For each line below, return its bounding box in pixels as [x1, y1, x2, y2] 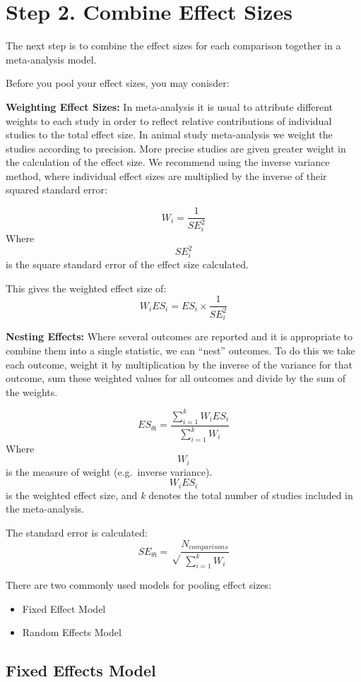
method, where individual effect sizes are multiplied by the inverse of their [6, 168, 327, 183]
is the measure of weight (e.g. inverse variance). [6, 464, 213, 479]
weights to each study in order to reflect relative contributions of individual [6, 113, 332, 128]
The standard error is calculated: [6, 525, 148, 540]
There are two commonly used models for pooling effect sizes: [6, 578, 272, 592]
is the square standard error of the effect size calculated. [6, 257, 249, 272]
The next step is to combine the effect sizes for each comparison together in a [6, 38, 341, 53]
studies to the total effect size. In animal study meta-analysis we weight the [6, 127, 333, 142]
